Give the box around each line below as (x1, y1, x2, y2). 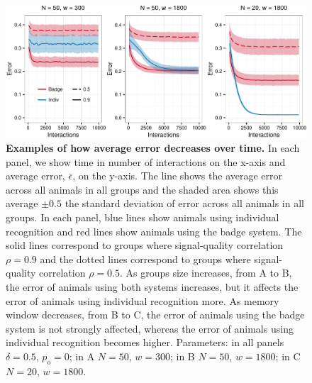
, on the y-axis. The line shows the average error (72, 168, 283, 183)
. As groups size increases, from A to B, (119, 265, 292, 280)
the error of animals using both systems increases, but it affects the (6, 279, 299, 294)
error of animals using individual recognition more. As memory (6, 293, 279, 308)
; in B (169, 349, 195, 363)
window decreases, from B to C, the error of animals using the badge (6, 307, 305, 322)
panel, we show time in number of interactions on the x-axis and (6, 154, 286, 169)
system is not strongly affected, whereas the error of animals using (6, 321, 294, 335)
